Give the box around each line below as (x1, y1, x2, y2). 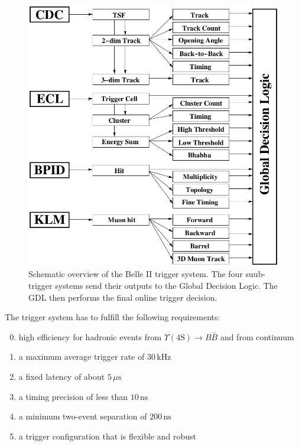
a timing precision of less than (18, 390, 128, 402)
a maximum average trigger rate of (18, 350, 145, 363)
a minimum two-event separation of (18, 410, 147, 422)
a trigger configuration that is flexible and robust (18, 429, 196, 442)
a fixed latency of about (18, 370, 105, 382)
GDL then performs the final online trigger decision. (28, 291, 217, 303)
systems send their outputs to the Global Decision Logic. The (55, 279, 278, 291)
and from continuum (220, 330, 294, 343)
